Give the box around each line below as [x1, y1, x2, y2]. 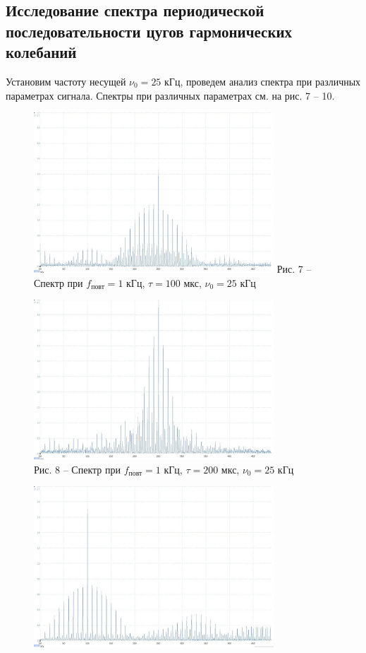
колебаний [6, 41, 77, 63]
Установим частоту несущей [6, 73, 126, 88]
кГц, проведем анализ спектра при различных [164, 73, 361, 88]
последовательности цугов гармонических [6, 20, 293, 42]
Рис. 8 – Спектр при [34, 461, 121, 476]
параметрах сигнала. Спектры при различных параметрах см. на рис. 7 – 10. [6, 88, 335, 102]
